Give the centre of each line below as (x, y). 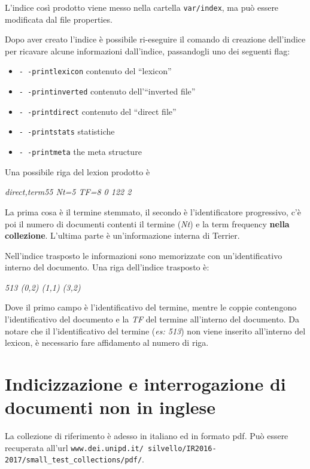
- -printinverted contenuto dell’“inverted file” (107, 91)
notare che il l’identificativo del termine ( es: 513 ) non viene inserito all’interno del (155, 331)
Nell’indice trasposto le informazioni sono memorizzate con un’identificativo (144, 255)
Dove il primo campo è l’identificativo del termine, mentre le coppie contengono (151, 307)
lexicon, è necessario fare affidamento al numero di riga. (107, 342)
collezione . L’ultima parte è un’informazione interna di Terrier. (122, 235)
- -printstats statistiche (67, 131)
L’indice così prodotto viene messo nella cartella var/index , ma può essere (142, 7)
